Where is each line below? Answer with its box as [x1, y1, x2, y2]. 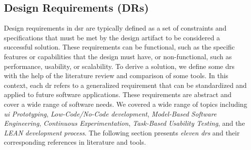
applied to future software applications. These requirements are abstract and [4, 89, 232, 100]
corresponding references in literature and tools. [4, 137, 146, 147]
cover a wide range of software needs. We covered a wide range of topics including [4, 99, 247, 109]
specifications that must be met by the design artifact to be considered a [4, 32, 220, 42]
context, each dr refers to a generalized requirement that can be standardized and [4, 80, 247, 90]
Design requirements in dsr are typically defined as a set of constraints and [4, 23, 227, 33]
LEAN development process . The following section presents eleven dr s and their [4, 127, 240, 137]
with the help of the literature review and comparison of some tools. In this [4, 70, 229, 81]
